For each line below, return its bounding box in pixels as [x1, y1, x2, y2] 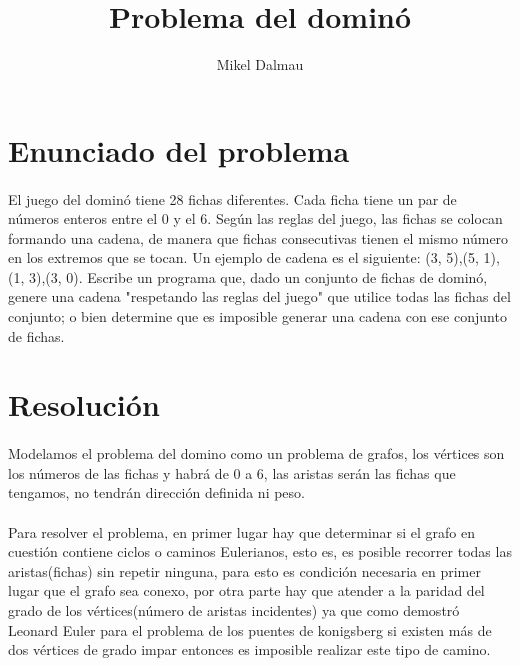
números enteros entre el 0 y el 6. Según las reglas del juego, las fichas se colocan [8, 208, 503, 229]
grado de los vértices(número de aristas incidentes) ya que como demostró [8, 599, 460, 620]
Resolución [8, 384, 160, 425]
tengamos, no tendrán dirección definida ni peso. [8, 482, 305, 503]
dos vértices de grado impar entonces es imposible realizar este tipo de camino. [8, 639, 491, 660]
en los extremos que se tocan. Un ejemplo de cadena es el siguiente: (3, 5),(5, [8, 247, 479, 268]
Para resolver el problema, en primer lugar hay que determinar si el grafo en [8, 521, 476, 542]
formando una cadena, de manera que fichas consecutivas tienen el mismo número [8, 227, 509, 248]
